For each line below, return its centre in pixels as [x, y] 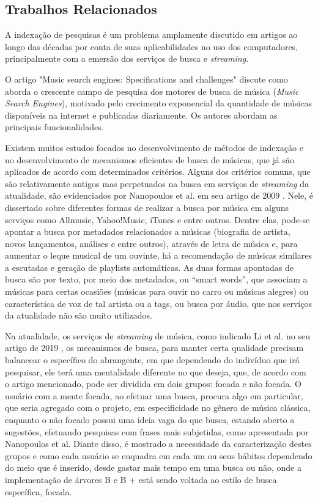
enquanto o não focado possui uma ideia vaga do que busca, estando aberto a [150, 420]
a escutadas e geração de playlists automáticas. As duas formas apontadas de [150, 267]
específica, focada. [39, 491]
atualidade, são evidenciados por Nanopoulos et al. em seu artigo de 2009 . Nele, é [159, 195]
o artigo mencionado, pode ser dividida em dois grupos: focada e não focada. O [153, 384]
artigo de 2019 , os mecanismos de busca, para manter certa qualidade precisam [154, 348]
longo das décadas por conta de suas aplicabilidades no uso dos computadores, [152, 46]
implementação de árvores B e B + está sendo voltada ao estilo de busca [141, 479]
